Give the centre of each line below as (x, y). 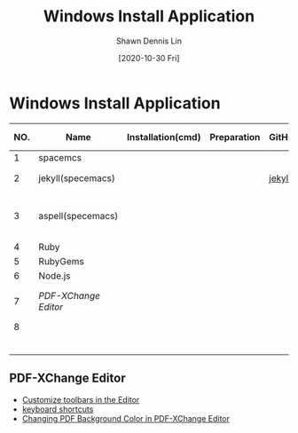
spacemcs (60, 157)
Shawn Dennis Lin (149, 41)
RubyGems (61, 261)
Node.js (55, 275)
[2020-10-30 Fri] (149, 58)
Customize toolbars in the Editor (81, 399)
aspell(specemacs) (78, 216)
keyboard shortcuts (58, 409)
